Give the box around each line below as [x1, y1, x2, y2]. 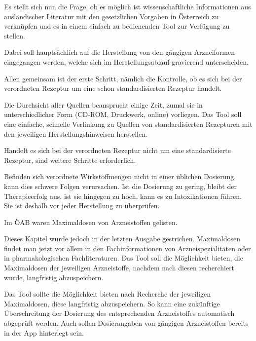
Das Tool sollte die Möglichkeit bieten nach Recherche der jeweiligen [4, 289, 211, 299]
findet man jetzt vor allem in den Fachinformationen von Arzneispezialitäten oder [4, 243, 251, 253]
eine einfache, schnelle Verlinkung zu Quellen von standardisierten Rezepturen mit [4, 118, 253, 129]
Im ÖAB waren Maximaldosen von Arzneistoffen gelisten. [4, 217, 178, 227]
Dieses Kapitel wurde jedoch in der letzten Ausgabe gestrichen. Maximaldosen [4, 233, 241, 244]
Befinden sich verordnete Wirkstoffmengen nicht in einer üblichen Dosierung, [4, 171, 236, 182]
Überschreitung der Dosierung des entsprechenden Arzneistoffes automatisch [4, 308, 235, 318]
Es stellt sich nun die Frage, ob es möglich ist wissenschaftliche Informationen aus [4, 1, 251, 11]
